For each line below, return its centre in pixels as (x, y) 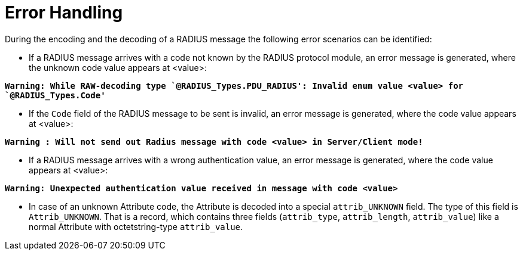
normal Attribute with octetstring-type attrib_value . (136, 226)
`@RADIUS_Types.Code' (55, 95)
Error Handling (64, 13)
